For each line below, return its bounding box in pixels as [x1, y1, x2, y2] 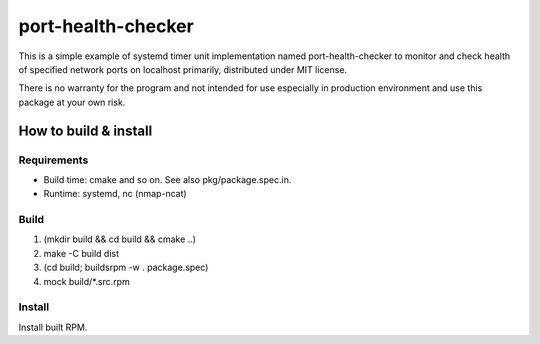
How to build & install [18, 122, 153, 139]
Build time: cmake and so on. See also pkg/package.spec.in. [43, 173, 292, 185]
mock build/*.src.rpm [43, 275, 130, 287]
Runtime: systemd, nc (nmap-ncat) [43, 188, 187, 200]
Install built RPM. [18, 321, 88, 333]
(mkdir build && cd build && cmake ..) [43, 233, 197, 245]
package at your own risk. [18, 96, 126, 108]
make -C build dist [43, 247, 120, 259]
